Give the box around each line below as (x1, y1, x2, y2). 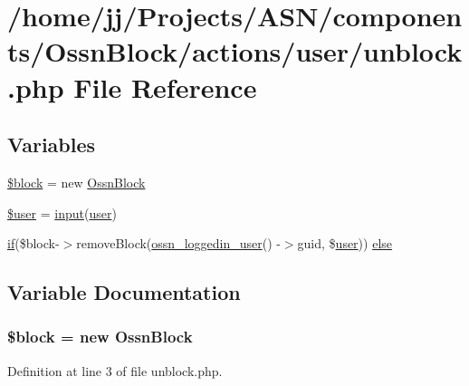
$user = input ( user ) (7, 203, 117, 222)
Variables (7, 130, 96, 159)
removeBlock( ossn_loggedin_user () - (76, 234, 281, 253)
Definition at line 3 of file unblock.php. (7, 361, 223, 380)
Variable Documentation (7, 278, 241, 306)
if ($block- (7, 234, 60, 253)
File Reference (73, 68, 257, 105)
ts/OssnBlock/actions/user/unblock (7, 33, 463, 70)
